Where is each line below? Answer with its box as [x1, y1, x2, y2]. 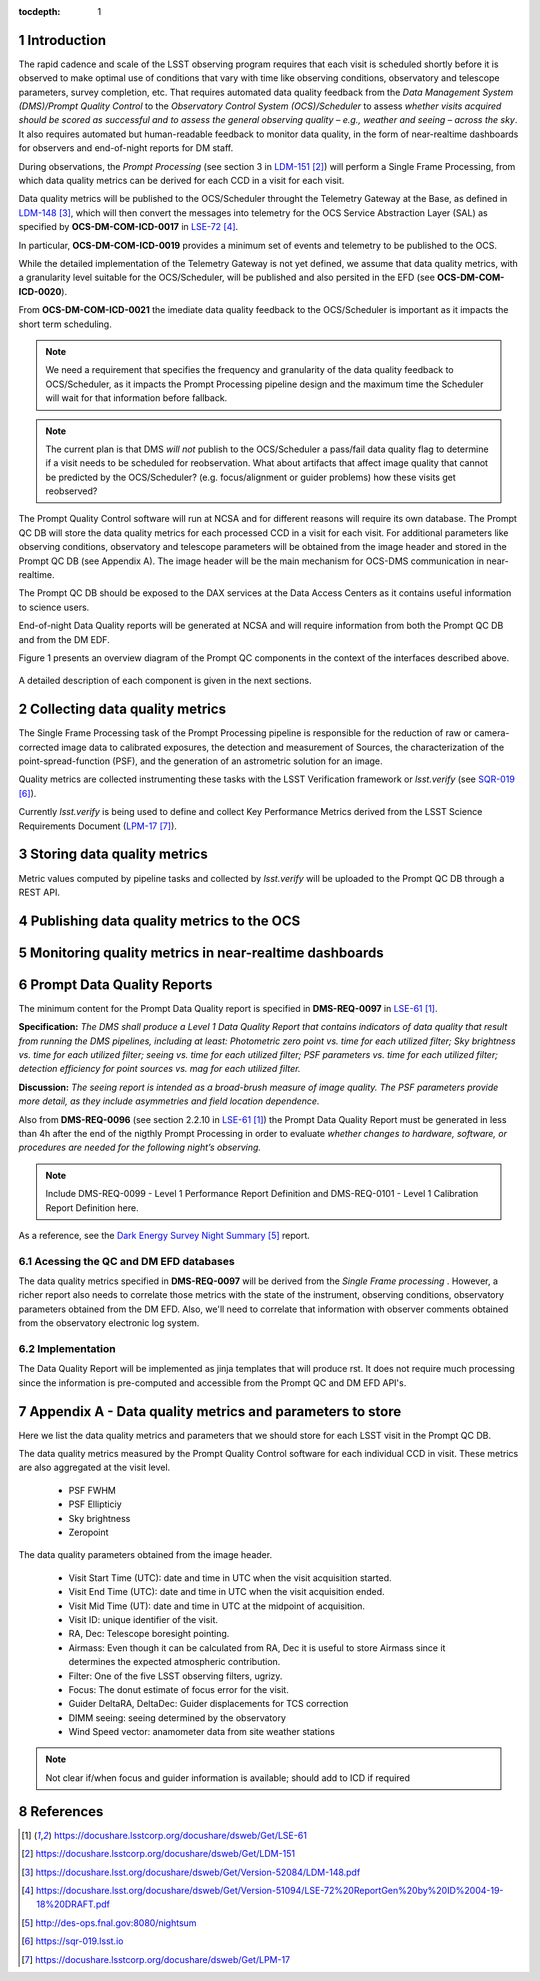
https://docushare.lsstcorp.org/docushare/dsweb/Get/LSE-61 [53, 1829, 307, 1841]
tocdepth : [18, 6, 61, 17]
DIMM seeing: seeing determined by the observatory [68, 1711, 287, 1724]
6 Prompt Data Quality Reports [18, 976, 213, 993]
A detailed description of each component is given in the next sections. [18, 675, 312, 687]
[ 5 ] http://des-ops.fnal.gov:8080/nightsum [21, 1916, 197, 1929]
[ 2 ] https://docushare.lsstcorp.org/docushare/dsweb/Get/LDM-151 [21, 1848, 295, 1860]
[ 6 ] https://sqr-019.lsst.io [21, 1935, 124, 1947]
